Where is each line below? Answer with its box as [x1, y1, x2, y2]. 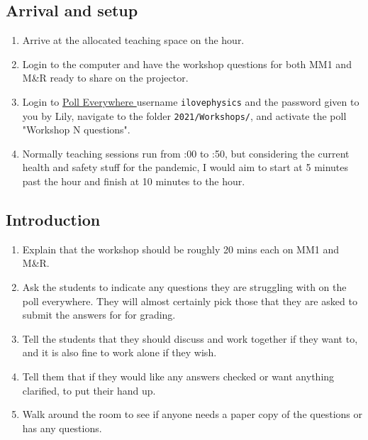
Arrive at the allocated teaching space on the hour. [22, 33, 245, 48]
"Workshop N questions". [22, 122, 130, 137]
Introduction [6, 209, 101, 231]
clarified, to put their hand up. [22, 383, 156, 397]
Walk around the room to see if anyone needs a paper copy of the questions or [22, 407, 362, 422]
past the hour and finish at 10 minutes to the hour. [22, 174, 245, 189]
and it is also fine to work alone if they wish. [22, 345, 217, 360]
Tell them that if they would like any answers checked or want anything [22, 369, 335, 384]
